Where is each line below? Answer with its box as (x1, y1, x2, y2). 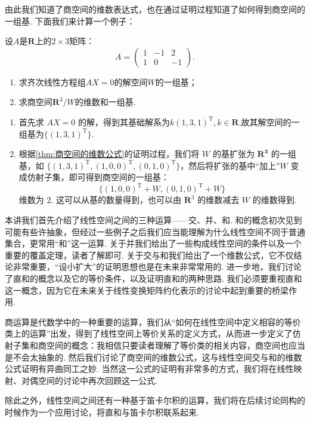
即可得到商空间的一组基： (69, 171, 169, 183)
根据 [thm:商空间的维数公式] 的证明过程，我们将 (18, 147, 200, 160)
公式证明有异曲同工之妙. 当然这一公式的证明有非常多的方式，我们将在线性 (5, 362, 294, 375)
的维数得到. (252, 193, 297, 206)
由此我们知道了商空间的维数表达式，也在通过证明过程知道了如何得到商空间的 (5, 3, 305, 15)
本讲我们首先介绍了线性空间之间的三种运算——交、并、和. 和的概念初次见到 (5, 214, 302, 226)
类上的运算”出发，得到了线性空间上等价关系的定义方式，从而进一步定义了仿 (5, 327, 301, 340)
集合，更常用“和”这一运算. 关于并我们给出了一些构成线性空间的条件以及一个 (5, 237, 302, 249)
